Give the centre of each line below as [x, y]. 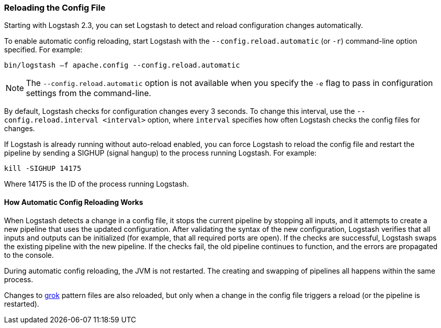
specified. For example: [43, 50]
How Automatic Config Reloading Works [74, 202]
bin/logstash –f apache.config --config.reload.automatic [122, 65]
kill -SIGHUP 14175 [43, 169]
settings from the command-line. [89, 93]
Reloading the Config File [55, 8]
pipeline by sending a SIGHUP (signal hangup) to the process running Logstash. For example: [160, 153]
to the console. [29, 255]
